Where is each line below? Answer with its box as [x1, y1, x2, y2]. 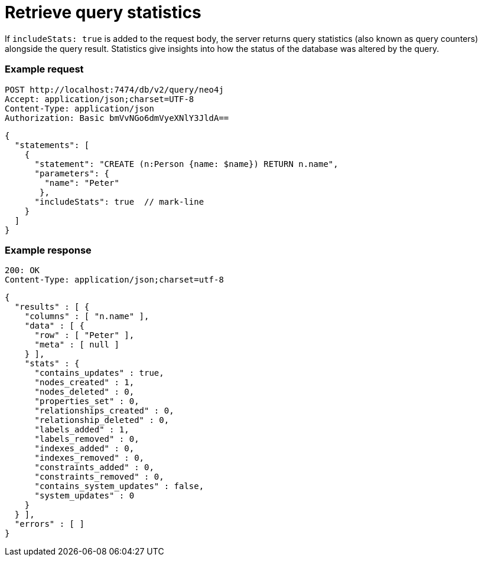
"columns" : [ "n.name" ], [24, 311, 149, 321]
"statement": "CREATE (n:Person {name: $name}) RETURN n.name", [34, 159, 338, 169]
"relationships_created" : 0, [34, 406, 174, 416]
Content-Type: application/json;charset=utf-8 [5, 275, 224, 285]
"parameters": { [34, 168, 110, 178]
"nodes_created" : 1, [34, 378, 135, 388]
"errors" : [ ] [14, 519, 84, 529]
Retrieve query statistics [5, 2, 201, 22]
